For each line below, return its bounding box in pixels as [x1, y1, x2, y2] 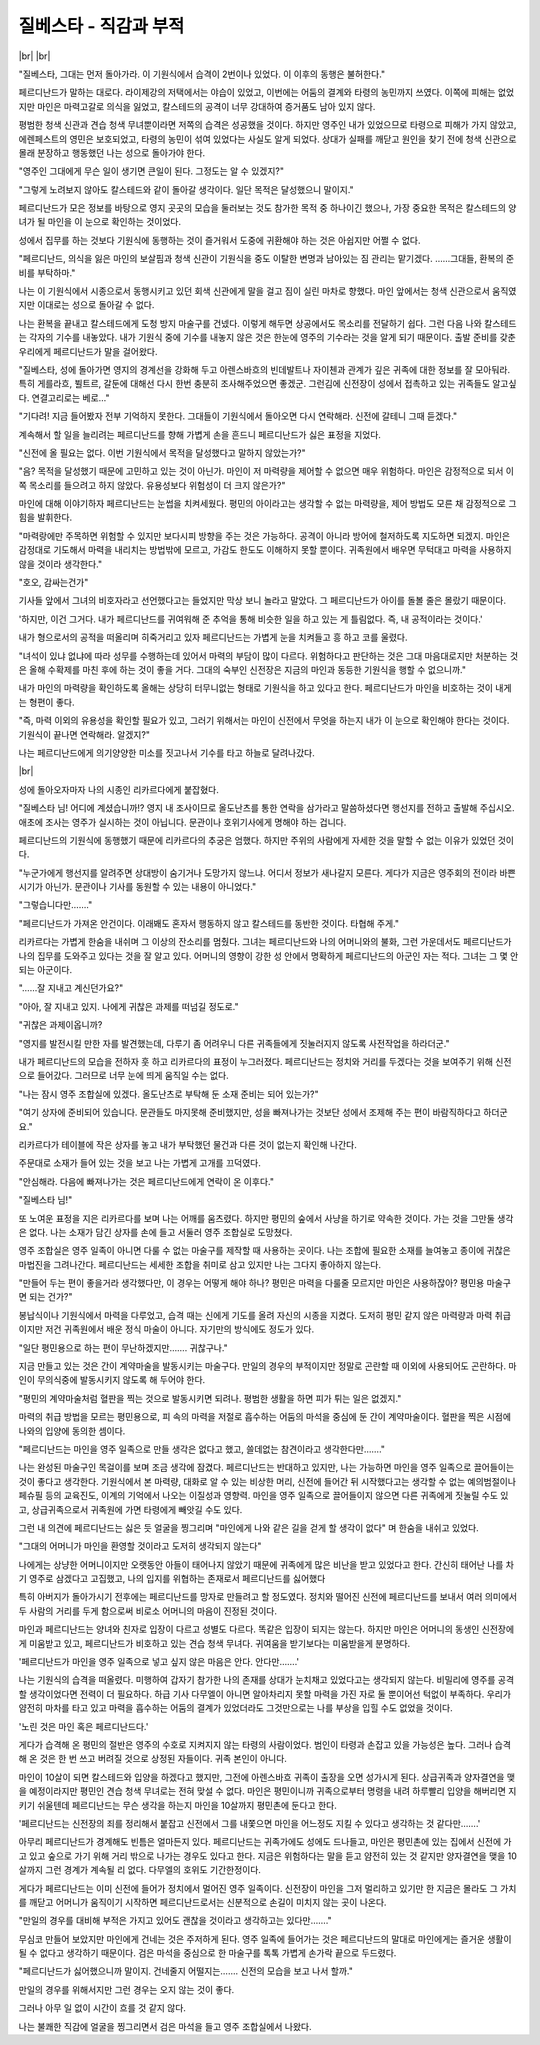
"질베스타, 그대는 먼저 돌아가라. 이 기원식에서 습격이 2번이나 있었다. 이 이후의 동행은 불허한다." [18, 68, 386, 80]
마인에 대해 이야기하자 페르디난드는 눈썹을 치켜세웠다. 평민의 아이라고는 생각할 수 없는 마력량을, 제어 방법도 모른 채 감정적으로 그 [18, 498, 517, 510]
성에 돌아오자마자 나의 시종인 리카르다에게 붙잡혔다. [18, 783, 219, 795]
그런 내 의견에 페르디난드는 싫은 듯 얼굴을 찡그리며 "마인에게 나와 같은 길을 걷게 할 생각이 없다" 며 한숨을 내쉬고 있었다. [18, 1521, 479, 1534]
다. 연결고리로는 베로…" [18, 391, 110, 404]
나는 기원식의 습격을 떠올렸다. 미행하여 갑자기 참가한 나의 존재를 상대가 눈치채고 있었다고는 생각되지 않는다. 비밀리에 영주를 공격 [18, 1674, 515, 1686]
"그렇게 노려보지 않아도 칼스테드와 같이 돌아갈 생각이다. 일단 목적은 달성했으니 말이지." [18, 183, 354, 195]
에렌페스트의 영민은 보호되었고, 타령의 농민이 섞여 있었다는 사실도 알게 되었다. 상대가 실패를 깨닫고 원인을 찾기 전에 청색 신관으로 [18, 133, 517, 145]
